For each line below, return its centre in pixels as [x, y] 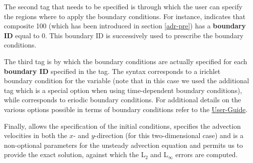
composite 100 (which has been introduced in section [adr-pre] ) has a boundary [125, 26]
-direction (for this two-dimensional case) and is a [169, 135]
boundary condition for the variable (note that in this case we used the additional [126, 81]
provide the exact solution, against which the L [75, 154]
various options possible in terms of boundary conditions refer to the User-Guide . [126, 109]
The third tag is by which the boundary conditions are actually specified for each [126, 61]
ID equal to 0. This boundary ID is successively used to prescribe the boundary [124, 35]
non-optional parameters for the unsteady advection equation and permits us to [124, 145]
